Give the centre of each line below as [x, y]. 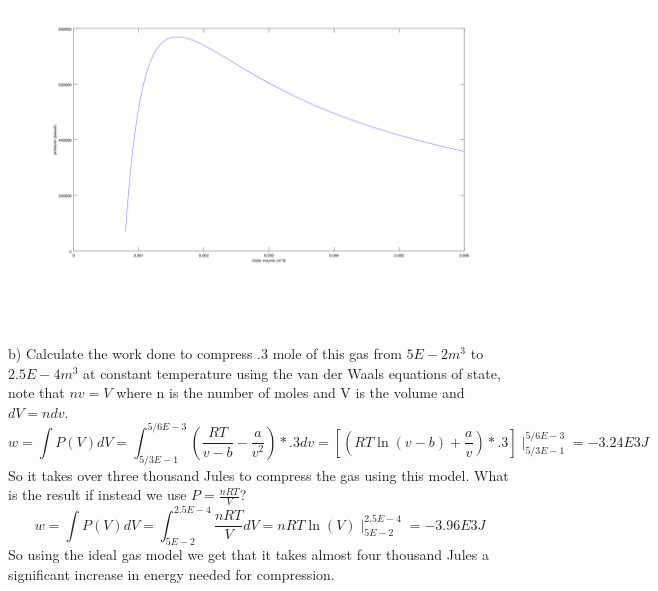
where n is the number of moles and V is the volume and [290, 392]
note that [36, 392]
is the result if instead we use [97, 494]
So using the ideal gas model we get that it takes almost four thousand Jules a [248, 554]
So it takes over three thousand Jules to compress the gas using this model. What [258, 474]
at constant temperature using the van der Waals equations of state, [292, 372]
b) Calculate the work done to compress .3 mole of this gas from [205, 353]
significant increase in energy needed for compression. [171, 574]
